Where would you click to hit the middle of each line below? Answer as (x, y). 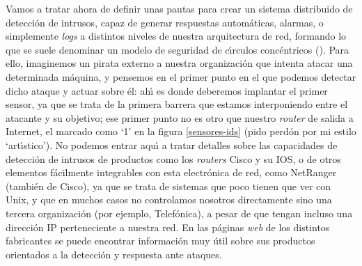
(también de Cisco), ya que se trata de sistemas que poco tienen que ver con (168, 186)
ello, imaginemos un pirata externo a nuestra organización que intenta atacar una (179, 63)
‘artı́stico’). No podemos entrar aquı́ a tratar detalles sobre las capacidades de (172, 144)
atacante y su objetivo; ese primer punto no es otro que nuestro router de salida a (180, 117)
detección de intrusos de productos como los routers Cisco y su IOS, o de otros (173, 158)
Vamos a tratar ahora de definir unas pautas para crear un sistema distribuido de (179, 8)
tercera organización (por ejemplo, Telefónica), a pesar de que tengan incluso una (179, 213)
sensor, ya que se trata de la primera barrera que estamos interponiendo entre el (177, 104)
